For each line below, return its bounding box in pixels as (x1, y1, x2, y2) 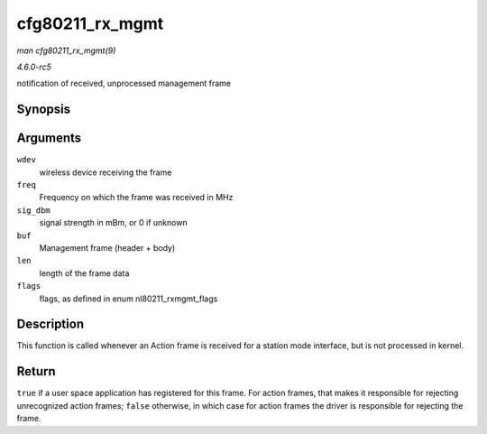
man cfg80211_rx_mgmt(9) (16, 45, 116, 56)
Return (16, 364, 56, 379)
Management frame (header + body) (39, 242, 176, 253)
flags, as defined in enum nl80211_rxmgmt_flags (39, 293, 218, 304)
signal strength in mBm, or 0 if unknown (39, 217, 188, 228)
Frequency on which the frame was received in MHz (39, 192, 234, 203)
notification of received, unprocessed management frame (16, 78, 232, 89)
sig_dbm (16, 205, 51, 216)
